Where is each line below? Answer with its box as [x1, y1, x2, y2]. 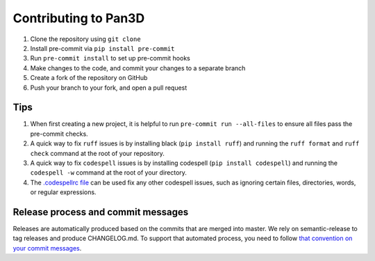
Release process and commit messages [12, 206, 189, 218]
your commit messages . [12, 244, 82, 252]
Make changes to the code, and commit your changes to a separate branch [30, 63, 246, 72]
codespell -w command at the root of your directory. [30, 168, 187, 177]
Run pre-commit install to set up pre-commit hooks [30, 54, 190, 63]
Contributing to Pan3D [12, 10, 145, 26]
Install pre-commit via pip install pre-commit [30, 44, 175, 52]
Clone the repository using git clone [30, 35, 142, 43]
